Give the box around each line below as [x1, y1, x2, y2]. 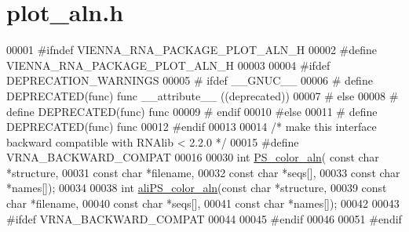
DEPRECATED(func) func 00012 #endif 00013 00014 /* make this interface [6, 118, 377, 135]
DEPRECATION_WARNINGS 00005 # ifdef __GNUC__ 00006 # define [6, 72, 373, 89]
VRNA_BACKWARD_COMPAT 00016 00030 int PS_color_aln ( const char [6, 149, 379, 165]
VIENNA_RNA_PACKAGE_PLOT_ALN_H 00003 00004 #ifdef [6, 56, 330, 73]
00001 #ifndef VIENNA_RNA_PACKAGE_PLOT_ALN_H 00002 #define [6, 42, 378, 58]
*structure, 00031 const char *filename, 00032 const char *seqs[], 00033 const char [6, 164, 400, 180]
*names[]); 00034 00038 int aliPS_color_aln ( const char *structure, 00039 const [6, 179, 387, 196]
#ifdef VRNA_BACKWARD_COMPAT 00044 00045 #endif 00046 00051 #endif [6, 210, 402, 227]
